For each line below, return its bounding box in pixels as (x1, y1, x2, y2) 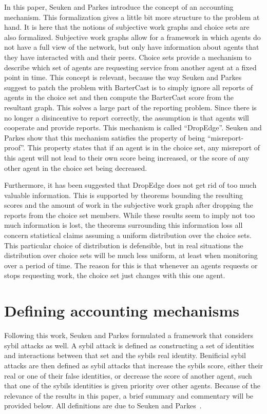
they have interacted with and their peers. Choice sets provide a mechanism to (4, 51, 252, 62)
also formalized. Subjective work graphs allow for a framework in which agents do (4, 31, 261, 42)
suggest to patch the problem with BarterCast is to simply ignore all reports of (4, 82, 253, 92)
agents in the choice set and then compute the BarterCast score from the (4, 92, 234, 103)
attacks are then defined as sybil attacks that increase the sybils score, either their (4, 360, 263, 370)
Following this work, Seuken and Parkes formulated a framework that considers (4, 330, 254, 341)
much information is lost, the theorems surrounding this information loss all (4, 220, 243, 230)
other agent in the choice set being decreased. (4, 162, 147, 173)
